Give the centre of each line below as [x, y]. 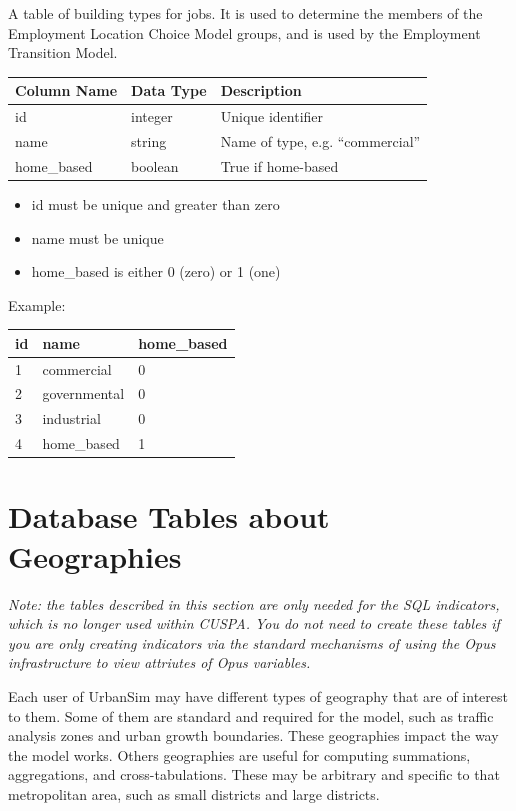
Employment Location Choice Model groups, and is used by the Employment [244, 32]
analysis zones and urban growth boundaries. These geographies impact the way [253, 735]
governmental [83, 393]
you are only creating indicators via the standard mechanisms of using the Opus [252, 642]
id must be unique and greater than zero [155, 203]
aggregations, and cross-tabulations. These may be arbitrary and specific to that [254, 774]
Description [261, 90]
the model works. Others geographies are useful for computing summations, [239, 754]
